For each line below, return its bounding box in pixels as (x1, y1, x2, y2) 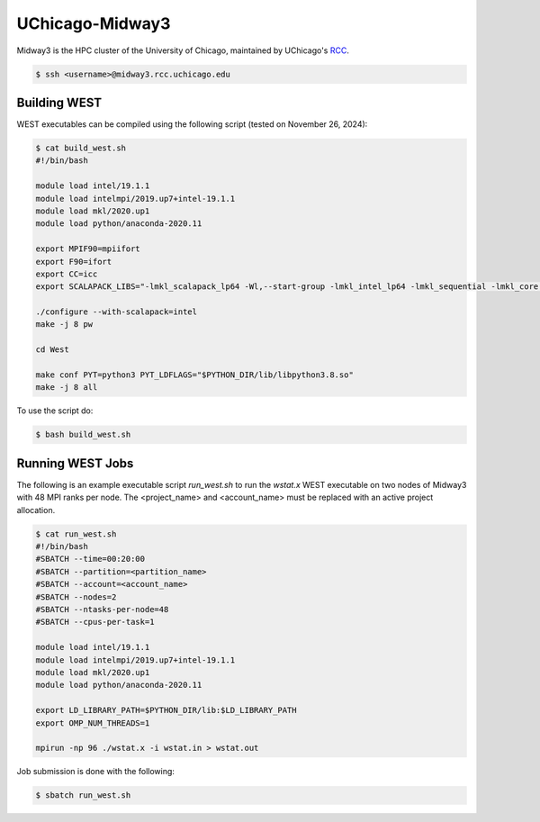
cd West (35, 345, 69, 355)
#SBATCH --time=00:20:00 (35, 554, 146, 565)
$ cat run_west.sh (35, 528, 117, 539)
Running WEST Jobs (16, 456, 134, 471)
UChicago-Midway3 (16, 14, 171, 33)
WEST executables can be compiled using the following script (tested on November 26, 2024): (16, 119, 368, 130)
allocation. (16, 504, 56, 515)
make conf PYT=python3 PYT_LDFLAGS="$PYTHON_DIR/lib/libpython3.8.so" (35, 370, 355, 380)
